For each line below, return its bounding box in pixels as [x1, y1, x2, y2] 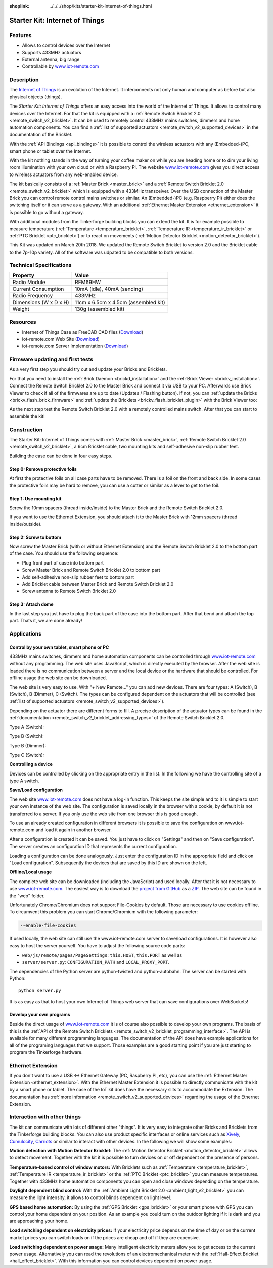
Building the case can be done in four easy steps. [9, 453, 113, 459]
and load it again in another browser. [35, 827, 112, 833]
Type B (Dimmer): [9, 743, 47, 749]
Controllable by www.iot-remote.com [22, 63, 99, 69]
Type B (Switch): [9, 733, 44, 739]
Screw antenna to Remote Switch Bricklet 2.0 [22, 588, 116, 594]
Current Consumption [12, 285, 64, 292]
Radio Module [12, 278, 45, 286]
